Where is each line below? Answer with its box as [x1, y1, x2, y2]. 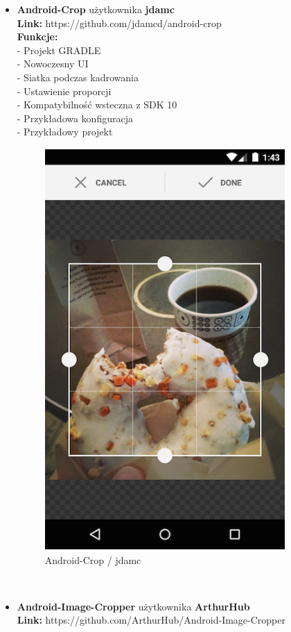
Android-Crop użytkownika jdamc [17, 2, 175, 16]
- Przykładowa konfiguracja [17, 110, 133, 125]
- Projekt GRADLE [17, 42, 101, 57]
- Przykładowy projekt [17, 124, 113, 139]
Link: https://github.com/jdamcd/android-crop [17, 15, 222, 30]
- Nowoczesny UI [17, 56, 89, 71]
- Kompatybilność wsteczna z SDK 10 [17, 97, 177, 112]
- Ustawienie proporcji [17, 83, 112, 98]
